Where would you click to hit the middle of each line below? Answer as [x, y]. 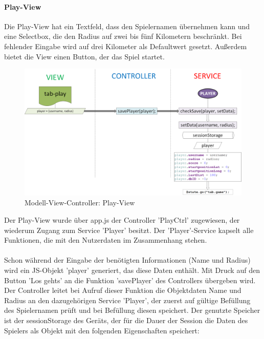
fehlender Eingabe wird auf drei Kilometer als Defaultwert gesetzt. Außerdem [126, 46]
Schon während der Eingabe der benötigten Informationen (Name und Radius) [127, 260]
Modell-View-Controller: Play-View [80, 203]
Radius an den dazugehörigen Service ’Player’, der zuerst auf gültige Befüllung [127, 300]
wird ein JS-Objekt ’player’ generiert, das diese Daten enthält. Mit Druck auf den [132, 270]
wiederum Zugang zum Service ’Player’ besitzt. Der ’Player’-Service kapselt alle [129, 230]
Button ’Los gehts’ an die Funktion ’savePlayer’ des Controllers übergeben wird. [130, 280]
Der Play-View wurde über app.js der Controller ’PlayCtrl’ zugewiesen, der [122, 219]
